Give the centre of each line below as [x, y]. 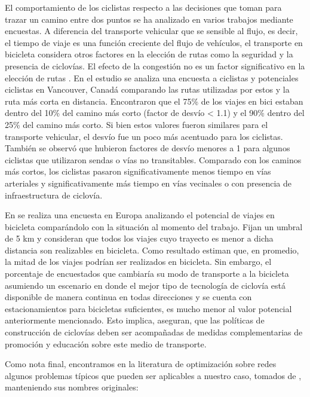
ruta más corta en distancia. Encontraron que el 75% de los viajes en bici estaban [154, 101]
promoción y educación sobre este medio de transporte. [106, 343]
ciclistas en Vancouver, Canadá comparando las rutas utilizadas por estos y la [147, 89]
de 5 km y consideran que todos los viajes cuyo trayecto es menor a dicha [139, 238]
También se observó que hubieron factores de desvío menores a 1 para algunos [148, 148]
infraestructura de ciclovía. [54, 195]
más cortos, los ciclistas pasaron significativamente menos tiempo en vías [138, 171]
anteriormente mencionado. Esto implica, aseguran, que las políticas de [135, 320]
